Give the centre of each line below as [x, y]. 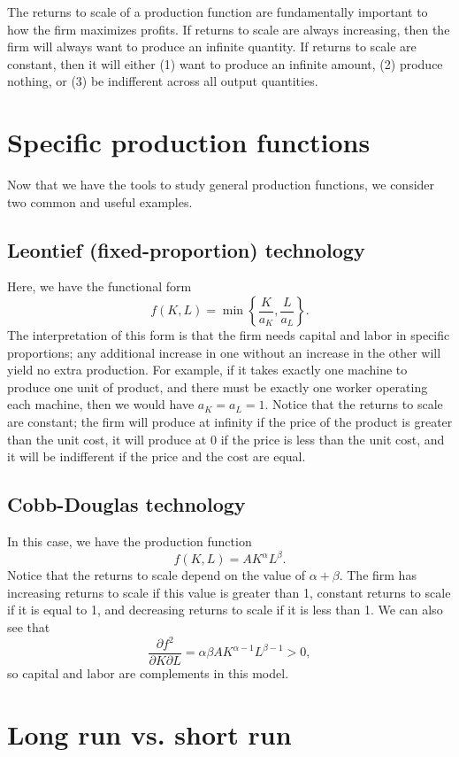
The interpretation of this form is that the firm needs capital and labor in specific [229, 335]
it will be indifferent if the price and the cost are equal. [157, 456]
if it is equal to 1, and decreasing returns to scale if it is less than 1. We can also [225, 610]
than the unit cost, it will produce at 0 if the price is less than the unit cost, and [226, 439]
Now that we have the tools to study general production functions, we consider [221, 185]
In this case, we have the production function [130, 541]
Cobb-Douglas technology [126, 504]
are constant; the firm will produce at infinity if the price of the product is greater [230, 422]
